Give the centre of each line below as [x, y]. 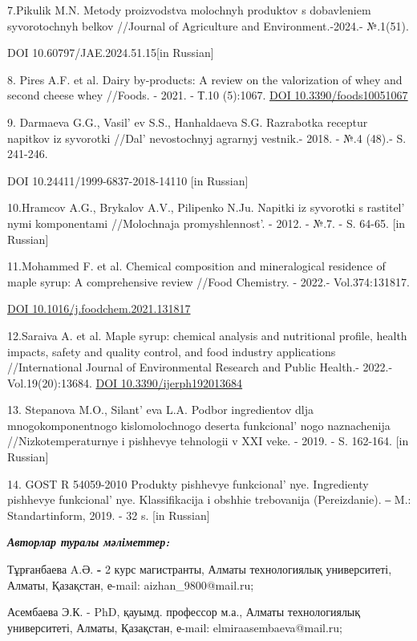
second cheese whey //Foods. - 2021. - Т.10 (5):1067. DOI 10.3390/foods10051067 [208, 95]
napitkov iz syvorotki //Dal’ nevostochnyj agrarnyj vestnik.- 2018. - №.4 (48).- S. [207, 138]
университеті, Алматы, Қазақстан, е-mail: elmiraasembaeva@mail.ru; [175, 627]
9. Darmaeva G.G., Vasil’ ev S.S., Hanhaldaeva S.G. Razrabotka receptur [188, 122]
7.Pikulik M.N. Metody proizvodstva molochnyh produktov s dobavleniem [189, 10]
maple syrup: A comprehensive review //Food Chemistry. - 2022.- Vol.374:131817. [208, 281]
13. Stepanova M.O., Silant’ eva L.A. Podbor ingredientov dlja [161, 410]
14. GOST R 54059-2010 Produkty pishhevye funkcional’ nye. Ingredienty [188, 483]
